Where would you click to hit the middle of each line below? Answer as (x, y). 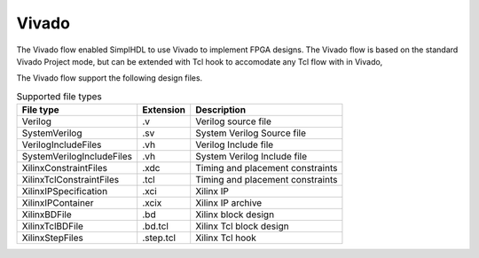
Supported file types (59, 96)
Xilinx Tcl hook (226, 238)
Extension (164, 110)
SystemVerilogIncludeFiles (77, 157)
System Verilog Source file (251, 133)
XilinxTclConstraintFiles (71, 180)
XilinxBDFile (47, 215)
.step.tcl (159, 238)
